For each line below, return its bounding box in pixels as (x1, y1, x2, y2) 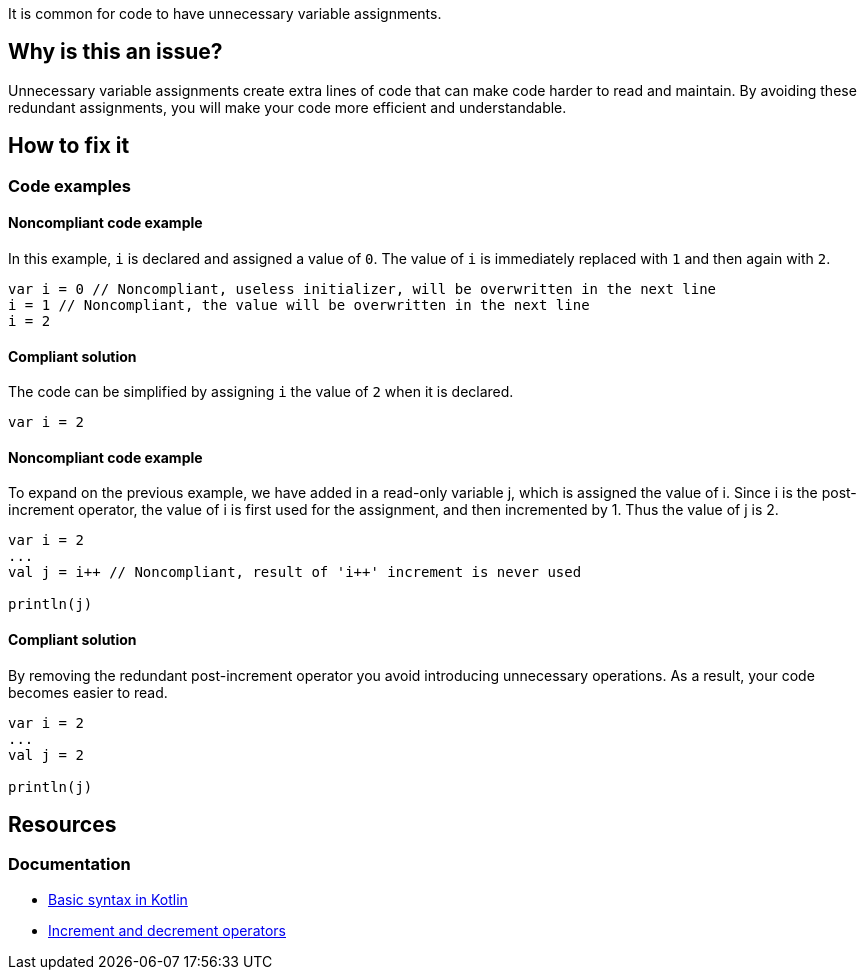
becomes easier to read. (8, 683, 168, 701)
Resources (8, 811, 117, 837)
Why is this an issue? (8, 39, 223, 65)
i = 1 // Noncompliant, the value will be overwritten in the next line (8, 296, 590, 313)
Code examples (8, 175, 132, 196)
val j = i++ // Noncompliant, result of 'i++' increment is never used (8, 564, 582, 581)
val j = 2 (8, 746, 84, 763)
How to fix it (8, 133, 130, 159)
